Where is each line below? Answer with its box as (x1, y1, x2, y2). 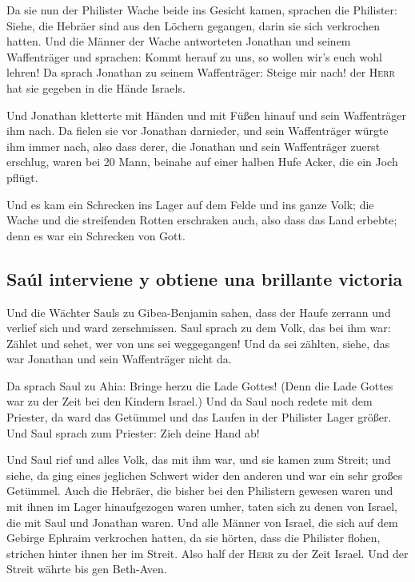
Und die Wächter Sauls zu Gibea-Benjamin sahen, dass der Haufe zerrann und (6, 303, 391, 320)
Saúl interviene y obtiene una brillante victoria (6, 266, 403, 291)
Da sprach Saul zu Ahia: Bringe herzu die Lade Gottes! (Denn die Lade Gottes (6, 377, 393, 394)
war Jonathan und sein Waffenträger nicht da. (6, 350, 232, 367)
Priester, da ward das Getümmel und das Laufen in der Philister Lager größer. (6, 409, 392, 426)
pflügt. (6, 168, 38, 185)
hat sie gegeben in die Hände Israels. (6, 79, 186, 96)
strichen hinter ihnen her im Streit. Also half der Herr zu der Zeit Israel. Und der (6, 544, 409, 561)
